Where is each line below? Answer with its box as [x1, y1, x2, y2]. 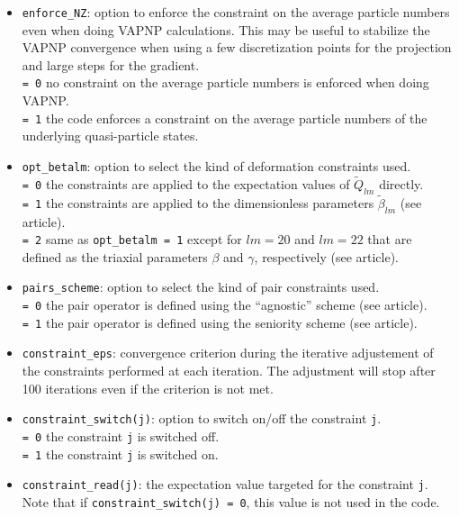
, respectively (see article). [254, 247, 400, 266]
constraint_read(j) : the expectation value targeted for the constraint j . [22, 475, 428, 494]
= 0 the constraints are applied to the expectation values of [22, 174, 350, 193]
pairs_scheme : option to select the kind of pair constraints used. [22, 277, 380, 296]
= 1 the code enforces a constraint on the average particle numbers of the [22, 108, 427, 127]
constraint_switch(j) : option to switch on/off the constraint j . [22, 409, 382, 428]
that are [367, 230, 412, 249]
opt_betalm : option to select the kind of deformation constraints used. [22, 156, 411, 175]
